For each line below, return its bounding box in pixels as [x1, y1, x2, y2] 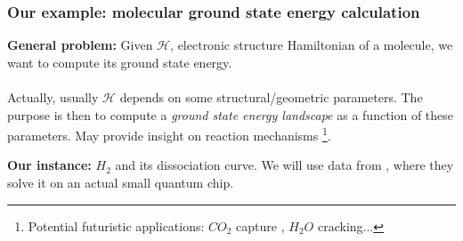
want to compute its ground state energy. [7, 52, 232, 71]
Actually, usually [7, 88, 99, 106]
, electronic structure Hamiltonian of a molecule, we [170, 36, 453, 54]
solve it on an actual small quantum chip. [7, 173, 234, 192]
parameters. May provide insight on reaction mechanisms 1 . [7, 124, 331, 144]
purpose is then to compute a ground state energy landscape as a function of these [7, 105, 454, 124]
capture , [236, 216, 285, 235]
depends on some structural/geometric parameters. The [119, 88, 423, 106]
